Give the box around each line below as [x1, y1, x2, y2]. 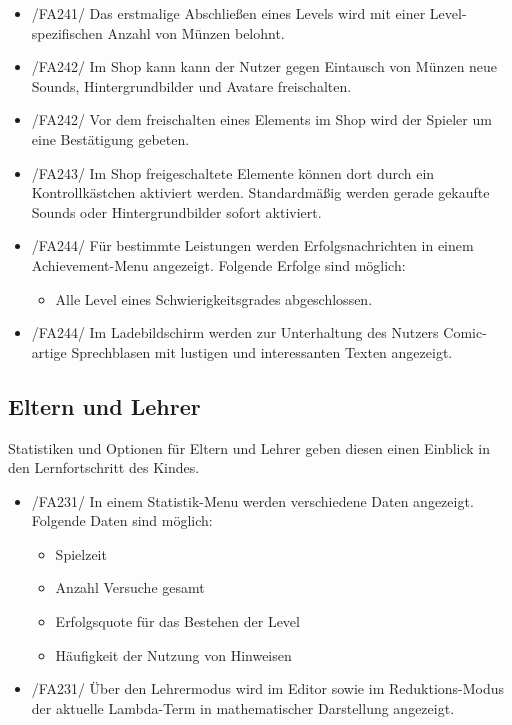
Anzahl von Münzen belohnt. [107, 22, 285, 43]
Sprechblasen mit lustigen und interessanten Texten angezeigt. [71, 341, 453, 362]
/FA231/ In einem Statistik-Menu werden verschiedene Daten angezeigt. [31, 490, 474, 511]
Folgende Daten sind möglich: [31, 510, 213, 531]
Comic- [443, 322, 487, 343]
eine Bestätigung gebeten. [31, 128, 190, 149]
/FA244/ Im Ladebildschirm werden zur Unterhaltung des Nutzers [31, 322, 439, 343]
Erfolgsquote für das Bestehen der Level [55, 611, 300, 632]
